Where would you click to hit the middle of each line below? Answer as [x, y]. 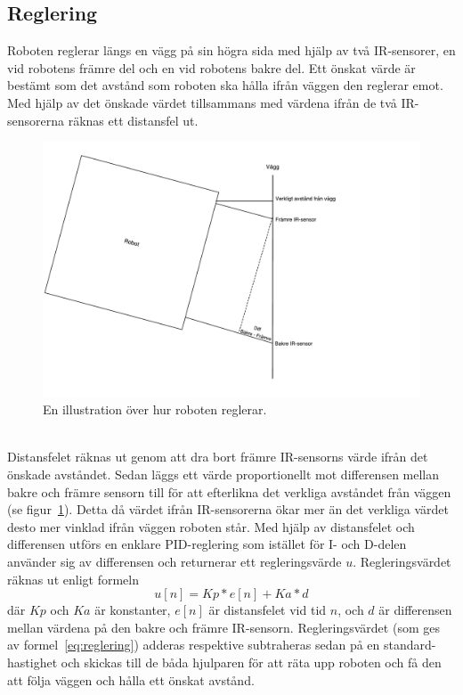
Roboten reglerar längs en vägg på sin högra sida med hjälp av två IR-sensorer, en [231, 50]
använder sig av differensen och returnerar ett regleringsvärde [175, 562]
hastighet [32, 662]
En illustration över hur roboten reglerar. [155, 409]
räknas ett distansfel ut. [133, 120]
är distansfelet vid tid [268, 610]
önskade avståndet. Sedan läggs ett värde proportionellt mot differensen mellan [223, 474]
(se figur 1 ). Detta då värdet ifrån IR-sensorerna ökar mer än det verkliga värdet [228, 509]
